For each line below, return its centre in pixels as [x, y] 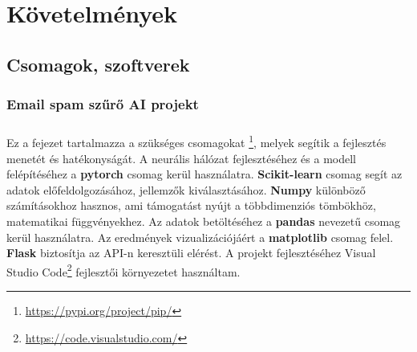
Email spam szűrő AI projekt [103, 104]
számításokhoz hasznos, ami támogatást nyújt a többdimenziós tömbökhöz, [191, 205]
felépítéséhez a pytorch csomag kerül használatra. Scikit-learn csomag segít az [204, 174]
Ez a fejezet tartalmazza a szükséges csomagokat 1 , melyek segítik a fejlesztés [196, 141]
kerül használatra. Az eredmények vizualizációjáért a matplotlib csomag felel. [200, 237]
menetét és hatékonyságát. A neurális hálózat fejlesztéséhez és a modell [181, 158]
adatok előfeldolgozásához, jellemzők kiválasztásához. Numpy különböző [186, 189]
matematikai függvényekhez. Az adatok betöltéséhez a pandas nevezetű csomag [204, 221]
